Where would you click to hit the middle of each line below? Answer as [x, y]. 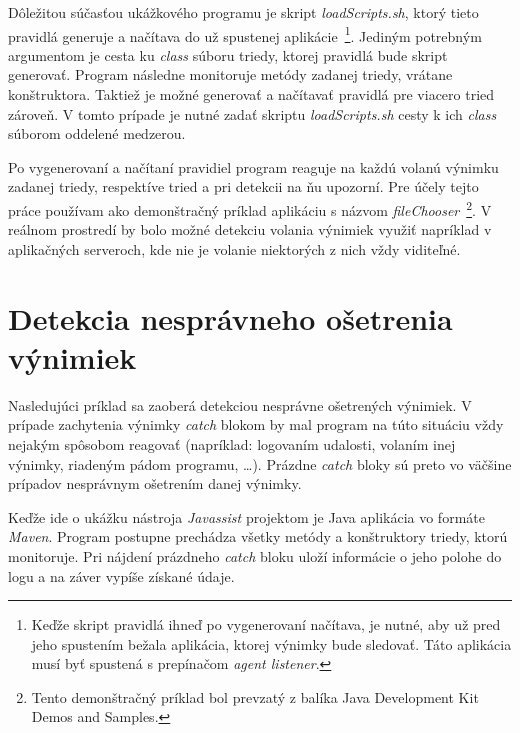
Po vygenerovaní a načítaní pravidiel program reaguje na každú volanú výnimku [253, 166]
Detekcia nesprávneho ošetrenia [230, 317]
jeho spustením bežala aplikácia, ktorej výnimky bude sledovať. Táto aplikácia [271, 643]
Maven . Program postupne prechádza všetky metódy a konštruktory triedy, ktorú [258, 536]
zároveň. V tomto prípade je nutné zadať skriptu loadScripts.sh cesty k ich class [252, 113]
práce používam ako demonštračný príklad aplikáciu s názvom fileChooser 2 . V [250, 208]
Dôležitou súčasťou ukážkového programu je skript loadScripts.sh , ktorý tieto [243, 12]
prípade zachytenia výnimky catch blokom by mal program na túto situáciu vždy [256, 424]
